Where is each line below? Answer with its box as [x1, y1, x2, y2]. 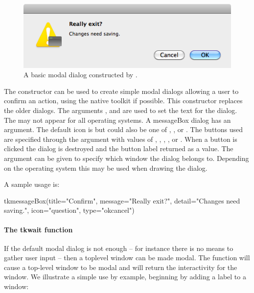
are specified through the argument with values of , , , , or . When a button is [4, 134, 237, 144]
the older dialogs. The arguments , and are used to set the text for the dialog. [4, 105, 237, 115]
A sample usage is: [4, 179, 60, 189]
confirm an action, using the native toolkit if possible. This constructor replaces [4, 95, 243, 106]
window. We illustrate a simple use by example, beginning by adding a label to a [4, 271, 246, 282]
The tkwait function [4, 224, 73, 234]
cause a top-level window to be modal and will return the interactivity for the [4, 262, 237, 272]
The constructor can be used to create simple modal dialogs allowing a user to [4, 86, 239, 96]
